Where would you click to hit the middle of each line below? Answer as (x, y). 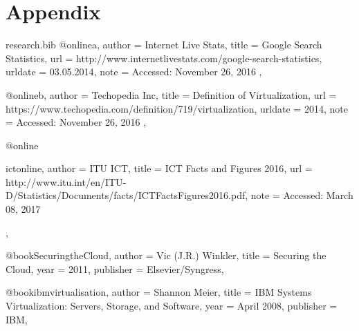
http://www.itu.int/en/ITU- (66, 181)
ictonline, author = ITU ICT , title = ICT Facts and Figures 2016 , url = (159, 168)
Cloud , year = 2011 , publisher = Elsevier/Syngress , (115, 268)
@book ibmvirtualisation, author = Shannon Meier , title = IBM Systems (159, 292)
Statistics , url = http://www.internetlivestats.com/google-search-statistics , (164, 58)
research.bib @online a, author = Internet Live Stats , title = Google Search (164, 45)
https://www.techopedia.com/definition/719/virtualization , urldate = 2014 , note (177, 108)
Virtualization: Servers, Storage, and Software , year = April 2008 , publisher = (172, 306)
